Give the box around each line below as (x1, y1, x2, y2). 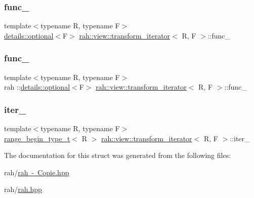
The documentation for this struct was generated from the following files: (4, 150, 231, 161)
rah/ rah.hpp (4, 184, 42, 194)
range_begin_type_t (4, 133, 70, 143)
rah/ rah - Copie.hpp (4, 167, 69, 177)
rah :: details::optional (4, 82, 70, 92)
